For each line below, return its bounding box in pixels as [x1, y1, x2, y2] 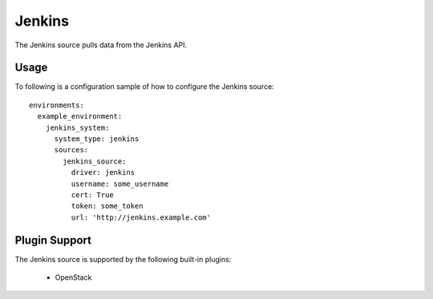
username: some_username [71, 179, 169, 188]
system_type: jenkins [54, 135, 140, 143]
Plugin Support [14, 233, 92, 247]
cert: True [71, 190, 114, 200]
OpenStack [55, 273, 92, 282]
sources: [54, 145, 89, 155]
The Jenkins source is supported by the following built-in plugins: [14, 254, 232, 264]
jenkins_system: [45, 123, 110, 132]
